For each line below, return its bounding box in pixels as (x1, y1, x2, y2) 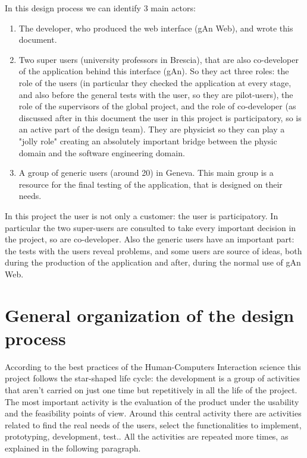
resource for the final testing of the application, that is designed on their (18, 178, 283, 190)
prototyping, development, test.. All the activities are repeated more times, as (5, 430, 289, 443)
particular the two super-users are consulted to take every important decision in (5, 221, 296, 233)
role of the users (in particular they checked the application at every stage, (18, 76, 292, 89)
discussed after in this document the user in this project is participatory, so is (18, 111, 302, 124)
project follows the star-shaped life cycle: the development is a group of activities (5, 372, 300, 384)
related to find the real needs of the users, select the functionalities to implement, (5, 418, 302, 431)
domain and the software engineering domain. (18, 146, 185, 159)
